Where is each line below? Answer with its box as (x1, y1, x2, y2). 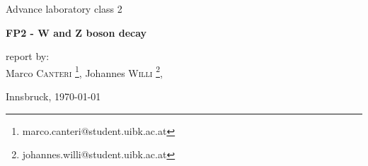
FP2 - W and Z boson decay (6, 25, 147, 40)
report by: (6, 49, 50, 64)
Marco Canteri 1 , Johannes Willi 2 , (6, 63, 163, 80)
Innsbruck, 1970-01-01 (6, 89, 101, 104)
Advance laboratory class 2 (6, 1, 122, 16)
